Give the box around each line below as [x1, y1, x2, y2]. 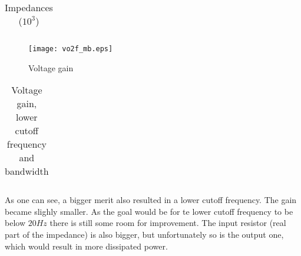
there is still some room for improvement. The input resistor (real [49, 217, 286, 229]
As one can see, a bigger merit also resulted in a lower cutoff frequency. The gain [5, 194, 297, 206]
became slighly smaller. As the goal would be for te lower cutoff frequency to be [5, 205, 293, 217]
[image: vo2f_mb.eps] [28, 45, 113, 53]
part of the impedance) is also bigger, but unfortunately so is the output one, [5, 228, 284, 241]
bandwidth [5, 164, 49, 178]
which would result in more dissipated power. [5, 240, 168, 252]
